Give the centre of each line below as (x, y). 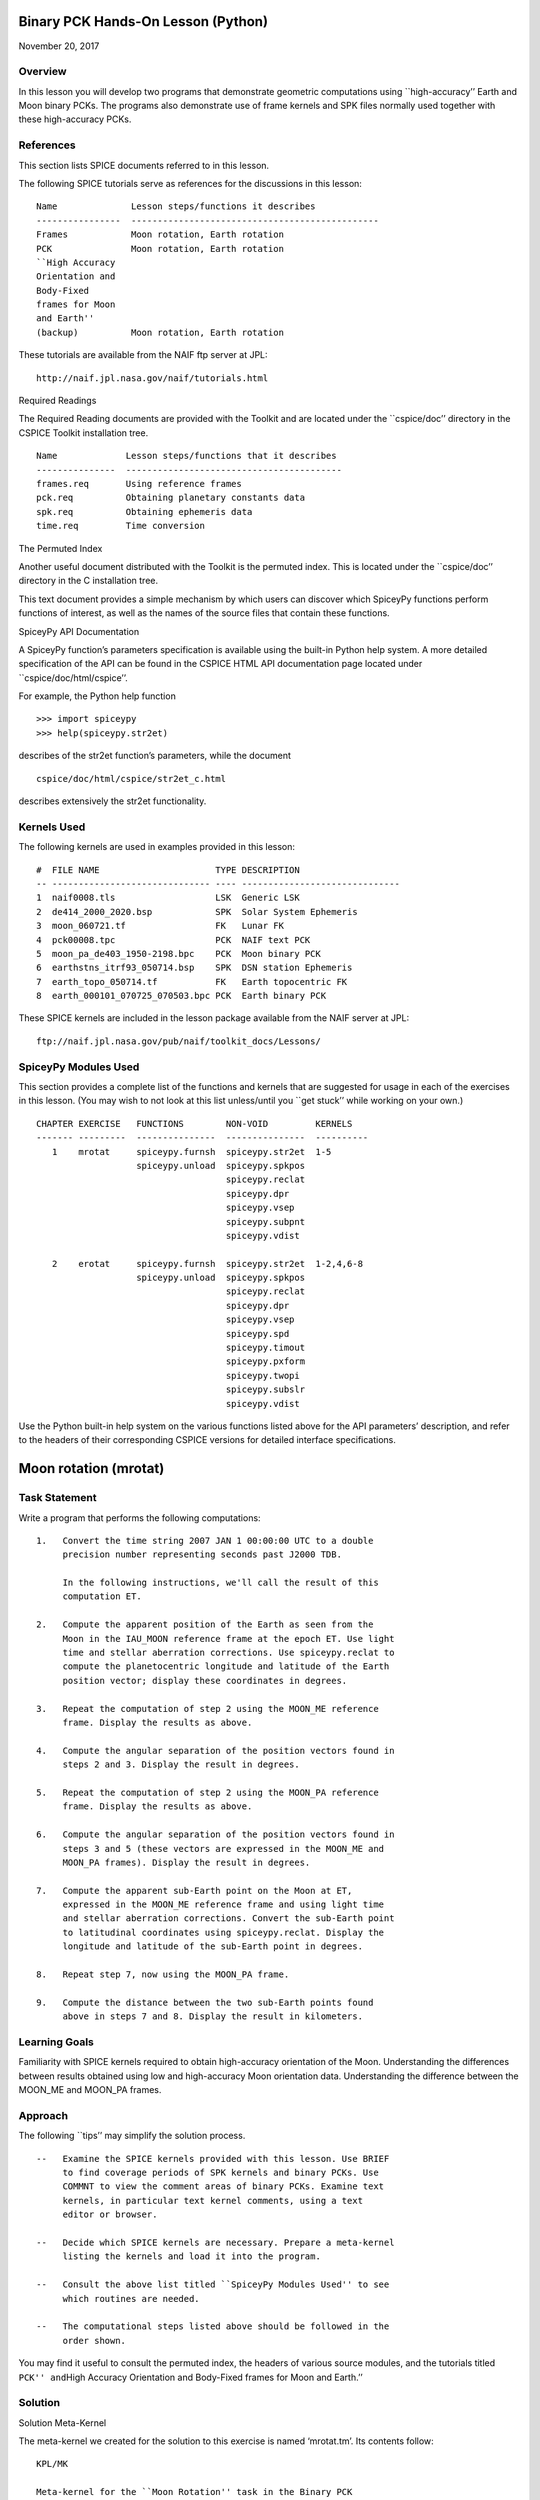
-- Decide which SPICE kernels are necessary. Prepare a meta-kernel (215, 2242)
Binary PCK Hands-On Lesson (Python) (143, 21)
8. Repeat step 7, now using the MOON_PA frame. (163, 1974)
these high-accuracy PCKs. (75, 119)
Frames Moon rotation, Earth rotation (160, 234)
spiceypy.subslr (265, 1389)
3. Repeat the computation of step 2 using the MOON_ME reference (207, 1708)
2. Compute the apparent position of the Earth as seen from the (205, 1624)
